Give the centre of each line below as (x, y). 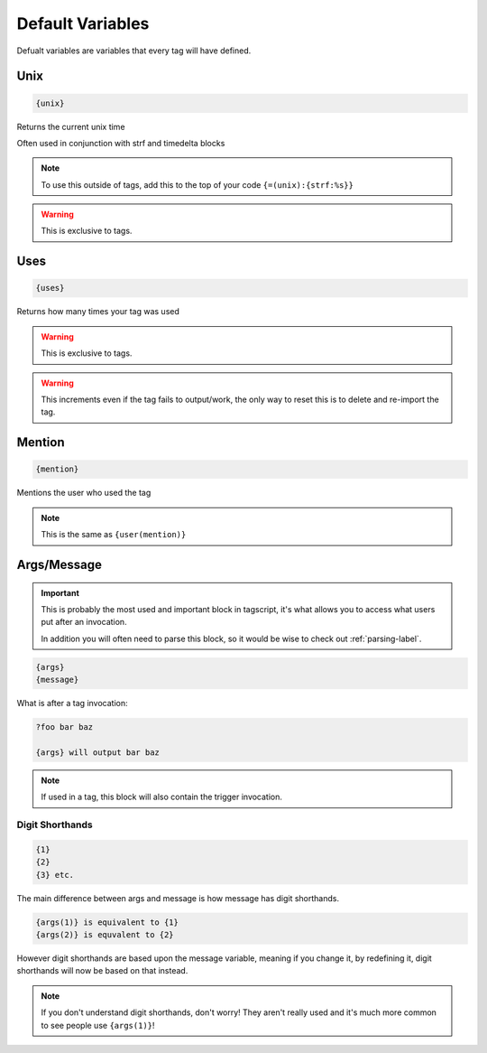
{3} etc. (55, 875)
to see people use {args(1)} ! (98, 1025)
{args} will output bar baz (97, 752)
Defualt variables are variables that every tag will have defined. (134, 51)
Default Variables (83, 23)
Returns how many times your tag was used (98, 312)
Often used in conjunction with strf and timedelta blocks (121, 143)
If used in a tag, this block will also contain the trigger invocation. (162, 797)
